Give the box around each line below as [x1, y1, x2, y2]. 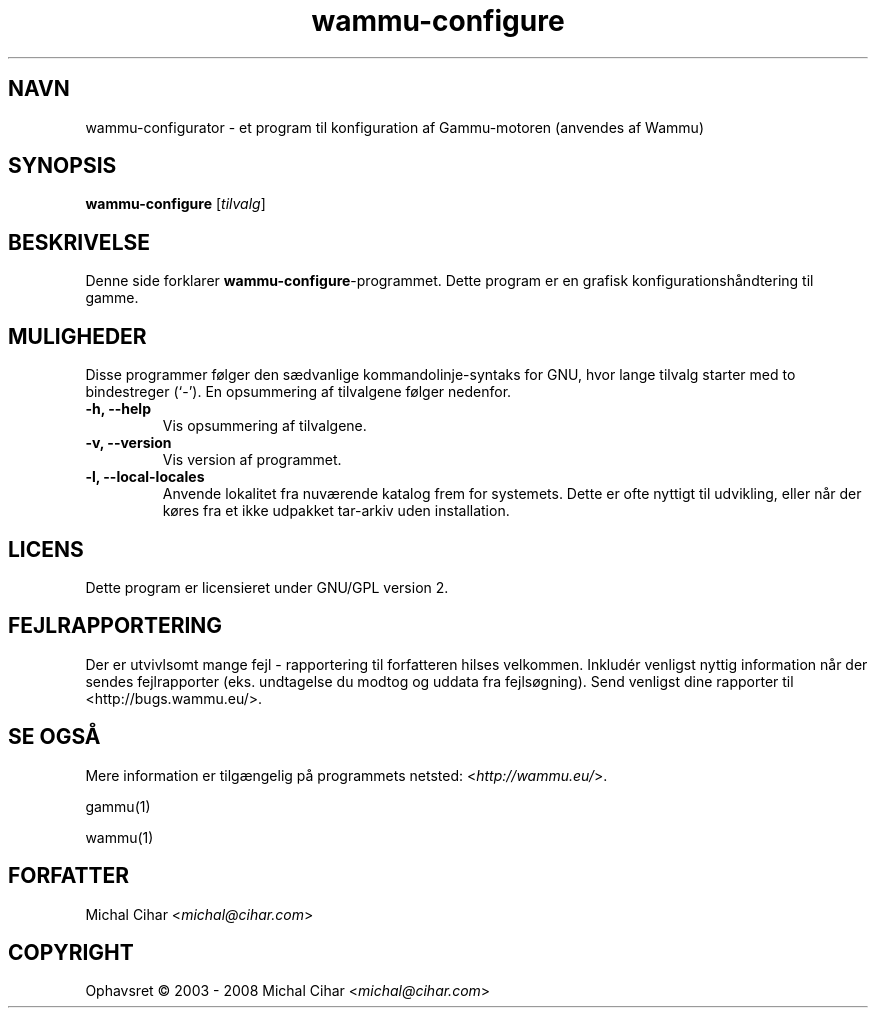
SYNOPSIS [8, 153, 117, 179]
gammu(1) [85, 797, 151, 815]
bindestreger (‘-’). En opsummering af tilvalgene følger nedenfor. [85, 383, 512, 401]
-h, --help [85, 400, 151, 418]
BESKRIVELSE [8, 229, 151, 255]
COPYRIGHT [8, 939, 134, 965]
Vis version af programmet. [162, 451, 342, 469]
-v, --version [85, 434, 172, 452]
